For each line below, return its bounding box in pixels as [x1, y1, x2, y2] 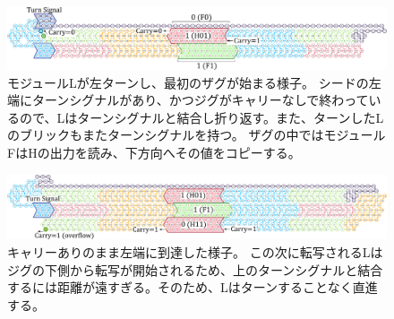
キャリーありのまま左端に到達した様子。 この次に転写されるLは [7, 243, 383, 261]
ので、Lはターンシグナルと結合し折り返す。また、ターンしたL [19, 108, 384, 126]
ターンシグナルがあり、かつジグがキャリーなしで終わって [31, 91, 369, 109]
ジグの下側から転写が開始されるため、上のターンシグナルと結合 [7, 260, 383, 279]
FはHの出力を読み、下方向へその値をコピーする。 [7, 142, 301, 161]
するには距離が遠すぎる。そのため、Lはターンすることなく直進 [7, 278, 378, 297]
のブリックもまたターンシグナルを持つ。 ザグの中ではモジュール [7, 125, 386, 144]
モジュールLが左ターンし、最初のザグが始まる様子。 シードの [7, 73, 369, 91]
